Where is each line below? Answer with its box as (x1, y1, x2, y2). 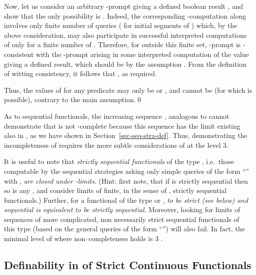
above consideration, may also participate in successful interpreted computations (4, 29, 247, 40)
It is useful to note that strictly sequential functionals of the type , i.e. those (4, 156, 234, 166)
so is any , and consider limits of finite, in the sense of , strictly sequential (4, 185, 227, 195)
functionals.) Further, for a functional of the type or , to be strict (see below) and (4, 194, 248, 205)
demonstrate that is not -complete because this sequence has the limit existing (4, 120, 241, 131)
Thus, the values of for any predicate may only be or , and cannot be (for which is (4, 84, 252, 95)
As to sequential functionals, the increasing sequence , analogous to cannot (4, 110, 229, 121)
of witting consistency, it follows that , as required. (4, 68, 157, 79)
